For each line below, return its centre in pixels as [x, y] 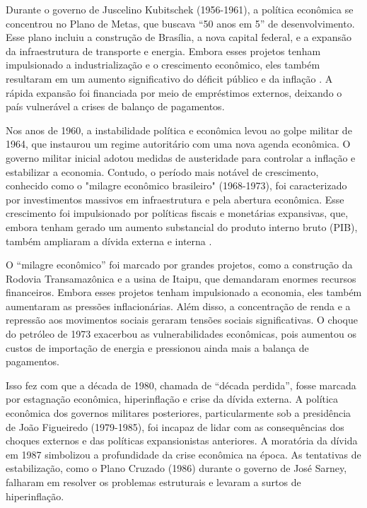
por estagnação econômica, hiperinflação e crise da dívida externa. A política [172, 399]
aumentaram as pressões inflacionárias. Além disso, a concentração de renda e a [178, 306]
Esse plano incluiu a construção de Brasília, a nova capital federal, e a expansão [179, 37]
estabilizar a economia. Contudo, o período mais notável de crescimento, [162, 171]
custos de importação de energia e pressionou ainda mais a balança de [157, 347]
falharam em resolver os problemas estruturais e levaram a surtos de [153, 482]
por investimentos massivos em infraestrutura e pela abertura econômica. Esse [175, 199]
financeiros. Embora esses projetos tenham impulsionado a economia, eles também [184, 292]
